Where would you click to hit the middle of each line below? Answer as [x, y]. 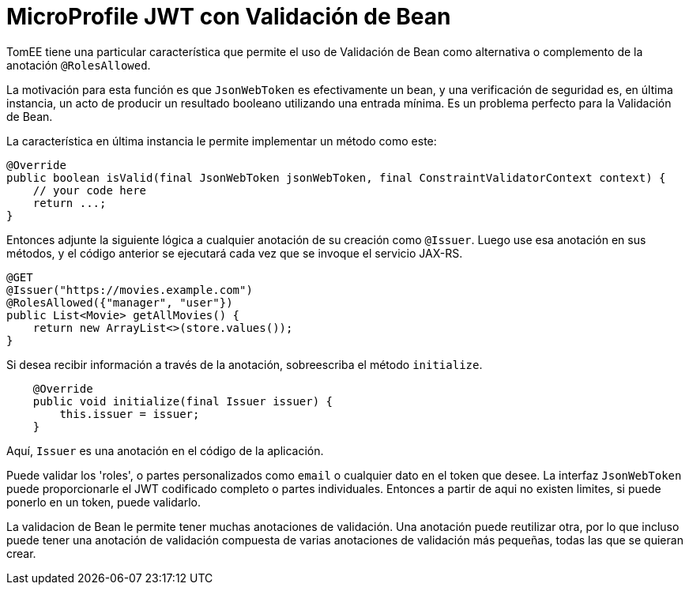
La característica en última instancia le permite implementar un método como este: [222, 141]
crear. [21, 553]
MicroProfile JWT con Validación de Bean [229, 17]
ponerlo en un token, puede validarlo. [104, 502]
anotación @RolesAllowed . [79, 65]
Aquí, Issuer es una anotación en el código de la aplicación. [165, 450]
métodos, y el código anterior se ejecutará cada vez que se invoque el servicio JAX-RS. [235, 253]
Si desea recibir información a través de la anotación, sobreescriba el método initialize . [245, 364]
